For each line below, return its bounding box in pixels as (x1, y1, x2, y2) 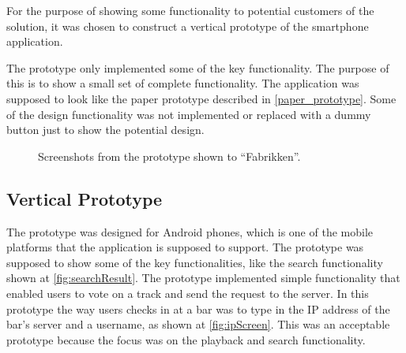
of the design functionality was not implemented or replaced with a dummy (6, 106, 371, 122)
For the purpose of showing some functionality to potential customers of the (6, 2, 374, 18)
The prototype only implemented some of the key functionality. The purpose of (6, 59, 389, 76)
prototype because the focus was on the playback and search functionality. (6, 331, 366, 347)
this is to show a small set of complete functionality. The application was (6, 75, 359, 91)
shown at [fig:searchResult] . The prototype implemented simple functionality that (6, 269, 400, 286)
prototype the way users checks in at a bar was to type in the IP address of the (6, 300, 390, 317)
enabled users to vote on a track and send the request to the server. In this (6, 284, 369, 301)
